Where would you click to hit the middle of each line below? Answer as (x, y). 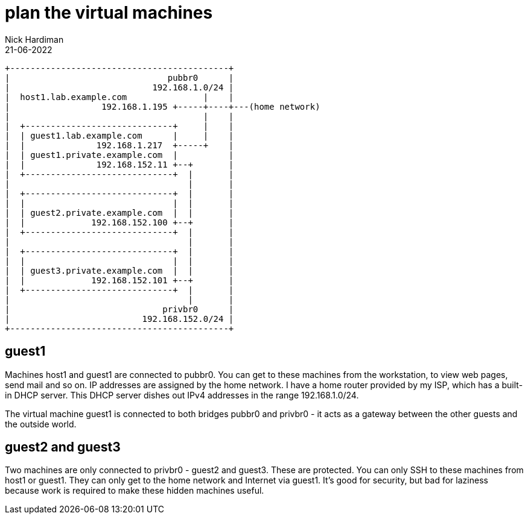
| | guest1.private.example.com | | (119, 155)
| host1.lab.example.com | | (119, 97)
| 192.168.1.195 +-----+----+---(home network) (163, 106)
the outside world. (41, 424)
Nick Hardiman (34, 39)
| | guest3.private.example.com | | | (119, 270)
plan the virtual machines (109, 13)
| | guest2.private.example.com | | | (119, 212)
